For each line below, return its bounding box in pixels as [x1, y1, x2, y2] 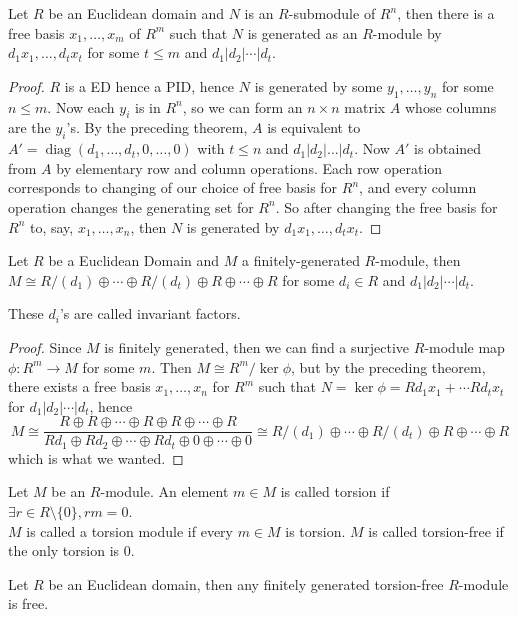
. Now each [47, 96, 115, 117]
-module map [424, 336, 505, 357]
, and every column [359, 177, 477, 198]
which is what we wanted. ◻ [8, 447, 184, 468]
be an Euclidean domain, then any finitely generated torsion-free [48, 573, 444, 594]
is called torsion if [280, 481, 390, 502]
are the [8, 117, 51, 138]
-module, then [375, 250, 461, 271]
